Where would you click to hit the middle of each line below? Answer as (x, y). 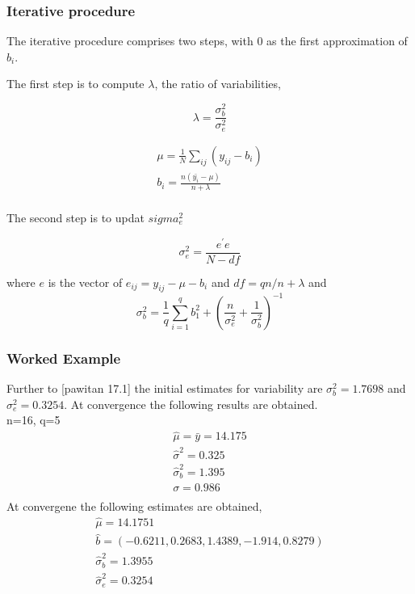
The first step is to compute (75, 84)
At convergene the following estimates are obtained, (134, 506)
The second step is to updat (75, 217)
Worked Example (64, 358)
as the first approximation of (337, 41)
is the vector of (85, 282)
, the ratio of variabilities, (218, 84)
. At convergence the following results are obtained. (191, 404)
